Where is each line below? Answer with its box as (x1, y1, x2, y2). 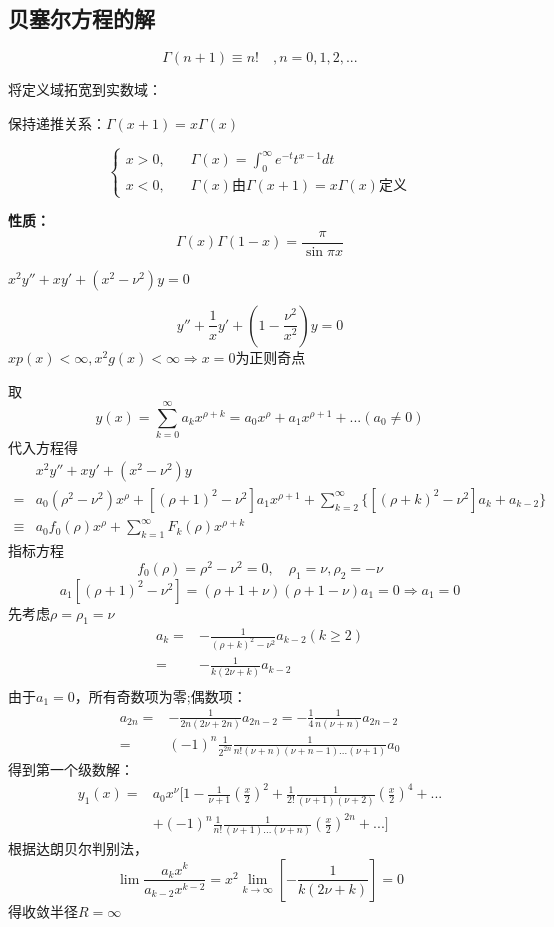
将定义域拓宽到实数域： (8, 79, 162, 100)
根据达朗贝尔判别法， (8, 838, 148, 859)
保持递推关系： (8, 112, 106, 133)
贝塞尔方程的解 (8, 3, 155, 34)
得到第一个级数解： (8, 759, 134, 780)
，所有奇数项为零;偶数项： (74, 685, 247, 706)
